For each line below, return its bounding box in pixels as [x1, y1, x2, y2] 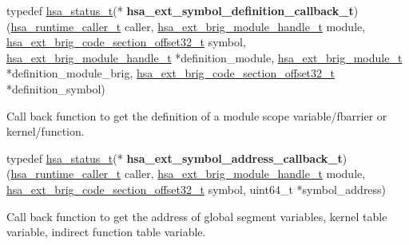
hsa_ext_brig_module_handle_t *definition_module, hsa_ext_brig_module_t [6, 49, 403, 65]
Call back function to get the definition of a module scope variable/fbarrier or [6, 107, 387, 124]
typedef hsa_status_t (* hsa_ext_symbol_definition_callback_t [6, 2, 354, 18]
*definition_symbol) [6, 80, 105, 97]
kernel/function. [6, 123, 85, 140]
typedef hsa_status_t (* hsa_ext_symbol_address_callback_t [6, 149, 343, 166]
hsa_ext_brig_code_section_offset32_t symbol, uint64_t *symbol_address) [6, 180, 387, 197]
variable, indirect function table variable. [6, 223, 206, 240]
